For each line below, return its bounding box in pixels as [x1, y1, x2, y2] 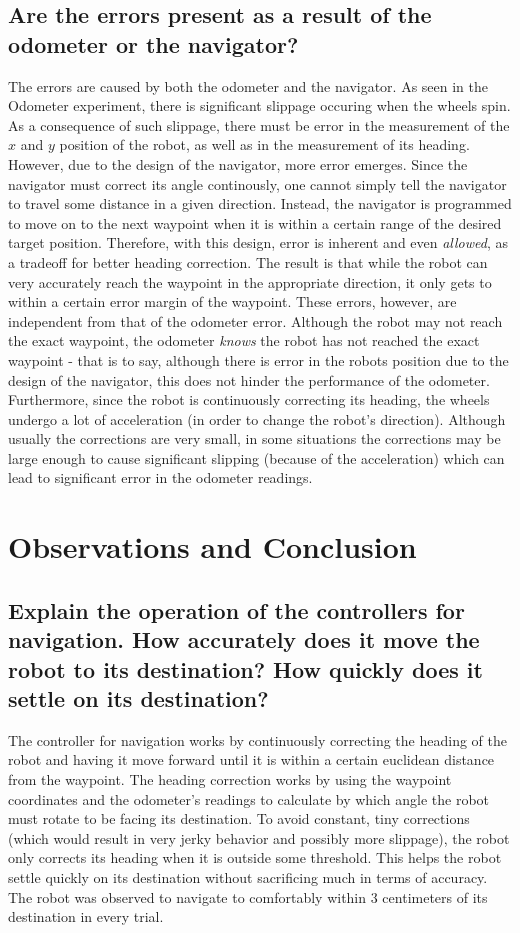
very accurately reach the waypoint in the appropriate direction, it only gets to [8, 271, 492, 292]
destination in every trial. [8, 906, 164, 927]
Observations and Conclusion [8, 526, 417, 567]
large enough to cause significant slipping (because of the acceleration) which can [8, 447, 505, 468]
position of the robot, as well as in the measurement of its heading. [59, 134, 470, 155]
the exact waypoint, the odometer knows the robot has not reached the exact [8, 330, 480, 351]
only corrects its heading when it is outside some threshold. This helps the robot [8, 847, 502, 868]
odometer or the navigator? [8, 28, 299, 59]
